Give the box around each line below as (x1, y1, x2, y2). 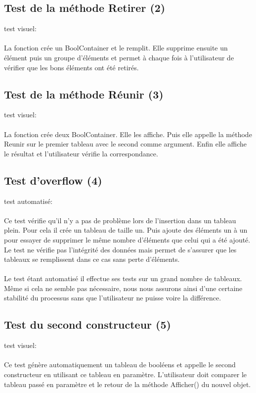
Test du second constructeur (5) (4, 317, 171, 332)
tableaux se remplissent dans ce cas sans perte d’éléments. (4, 254, 180, 264)
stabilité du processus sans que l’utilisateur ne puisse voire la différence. (4, 293, 221, 303)
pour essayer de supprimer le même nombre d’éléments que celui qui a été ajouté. (4, 234, 251, 245)
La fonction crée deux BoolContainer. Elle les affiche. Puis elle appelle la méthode (4, 129, 252, 139)
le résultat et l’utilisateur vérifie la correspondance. (4, 148, 158, 158)
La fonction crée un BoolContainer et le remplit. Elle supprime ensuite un (4, 43, 228, 53)
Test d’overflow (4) (4, 172, 102, 188)
